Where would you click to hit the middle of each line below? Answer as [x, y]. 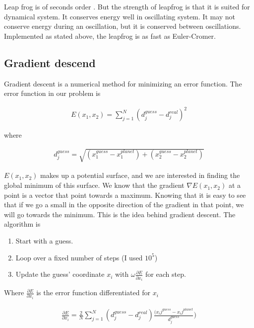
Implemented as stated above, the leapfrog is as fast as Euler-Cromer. [110, 36]
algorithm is [22, 224]
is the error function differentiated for [93, 292]
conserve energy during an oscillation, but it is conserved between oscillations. [123, 26]
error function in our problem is [52, 93]
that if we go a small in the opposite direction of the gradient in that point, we [124, 205]
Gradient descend [50, 62]
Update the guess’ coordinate [60, 274]
